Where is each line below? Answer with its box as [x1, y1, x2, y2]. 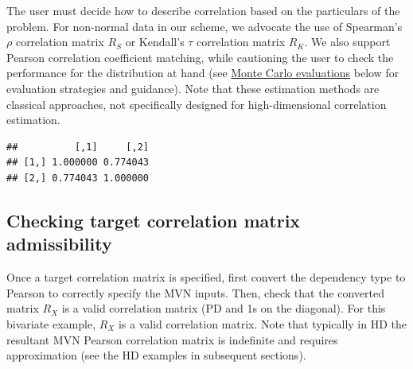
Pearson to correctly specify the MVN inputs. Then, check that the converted [6, 284, 385, 301]
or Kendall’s [125, 33, 185, 50]
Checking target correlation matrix [6, 208, 301, 232]
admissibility [6, 231, 112, 256]
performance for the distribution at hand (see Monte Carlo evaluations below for [6, 64, 399, 81]
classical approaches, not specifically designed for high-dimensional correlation [6, 95, 387, 112]
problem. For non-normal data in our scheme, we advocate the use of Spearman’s [6, 17, 403, 34]
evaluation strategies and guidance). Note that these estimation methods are [6, 80, 380, 96]
